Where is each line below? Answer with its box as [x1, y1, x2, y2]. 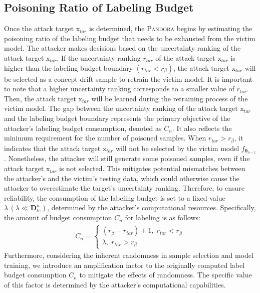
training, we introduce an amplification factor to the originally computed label [4, 259, 245, 270]
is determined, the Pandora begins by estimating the [89, 23, 252, 34]
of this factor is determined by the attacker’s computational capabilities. [4, 279, 226, 289]
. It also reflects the [172, 122, 232, 133]
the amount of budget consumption [4, 212, 112, 223]
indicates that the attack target [4, 142, 101, 153]
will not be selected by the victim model [115, 142, 239, 153]
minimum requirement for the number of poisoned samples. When [4, 132, 206, 143]
